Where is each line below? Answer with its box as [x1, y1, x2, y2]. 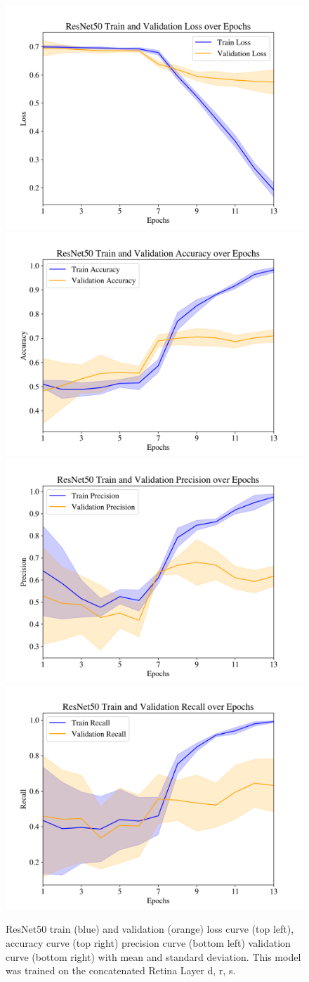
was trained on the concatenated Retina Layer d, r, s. [6, 963, 236, 978]
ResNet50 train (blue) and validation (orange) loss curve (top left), [6, 922, 294, 936]
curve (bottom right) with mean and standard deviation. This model [6, 949, 301, 964]
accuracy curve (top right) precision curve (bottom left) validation [6, 935, 291, 950]
